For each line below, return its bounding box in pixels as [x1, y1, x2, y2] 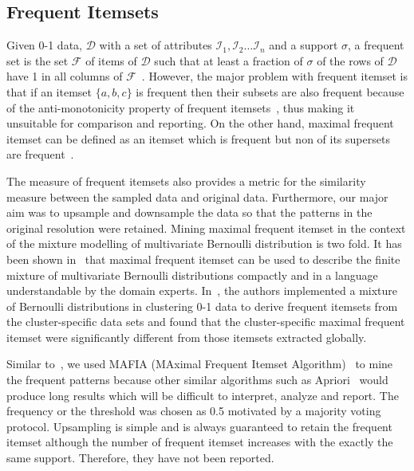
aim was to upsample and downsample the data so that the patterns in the [6, 204, 373, 221]
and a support [269, 37, 338, 53]
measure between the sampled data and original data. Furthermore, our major [6, 188, 388, 205]
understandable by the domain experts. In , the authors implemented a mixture [6, 282, 398, 299]
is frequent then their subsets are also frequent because [136, 83, 404, 100]
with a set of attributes [99, 37, 212, 53]
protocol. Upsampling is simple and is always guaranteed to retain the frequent [6, 418, 392, 434]
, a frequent [348, 37, 404, 53]
